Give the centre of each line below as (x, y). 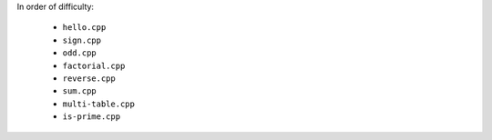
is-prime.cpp (92, 117)
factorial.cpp (94, 65)
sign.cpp (82, 40)
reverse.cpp (89, 78)
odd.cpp (80, 53)
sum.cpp (80, 91)
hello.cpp (84, 28)
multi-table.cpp (99, 104)
